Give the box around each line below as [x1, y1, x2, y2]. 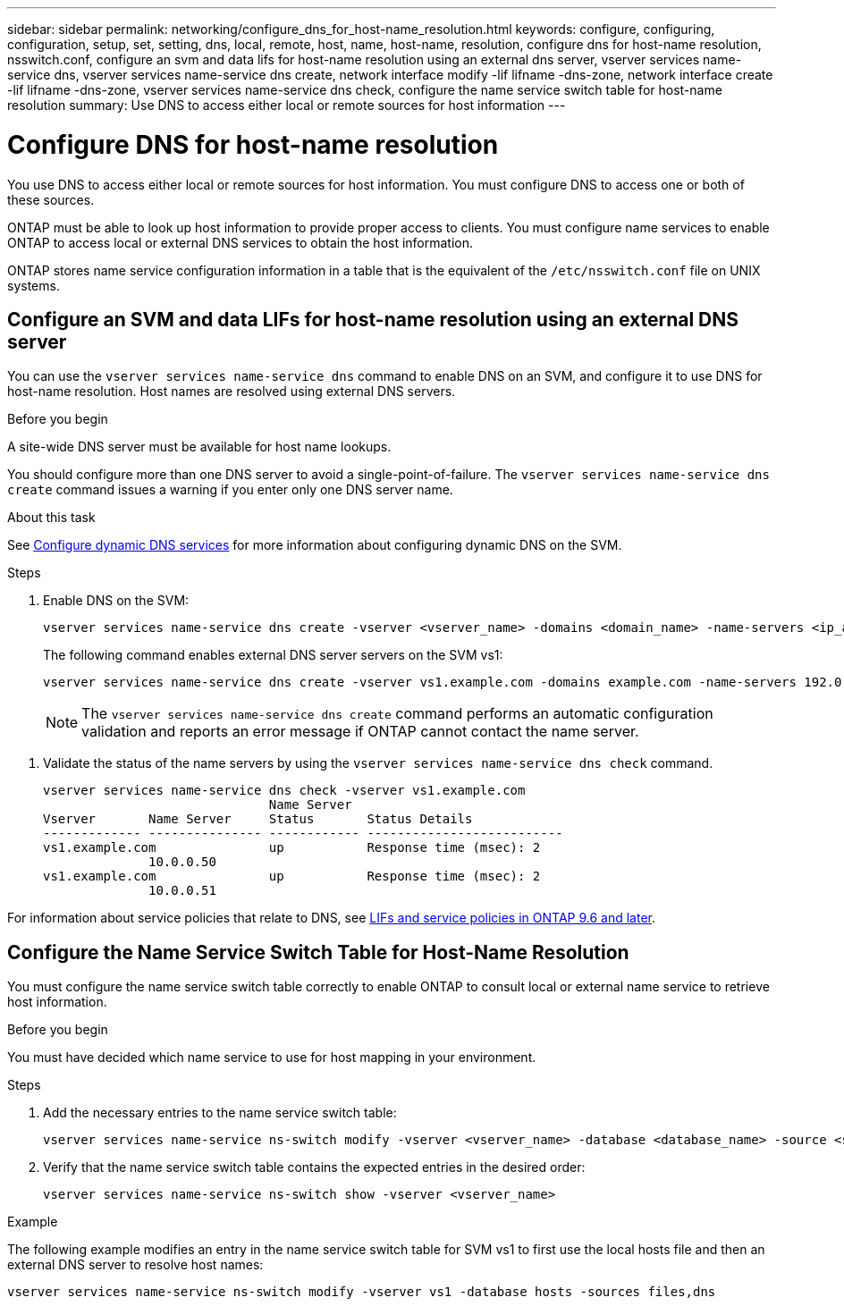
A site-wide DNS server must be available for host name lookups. [7, 439, 392, 455]
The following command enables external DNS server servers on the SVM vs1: [43, 647, 503, 663]
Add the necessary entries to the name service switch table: [43, 1105, 397, 1121]
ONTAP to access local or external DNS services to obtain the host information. [7, 234, 474, 250]
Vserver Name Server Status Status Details [43, 812, 473, 827]
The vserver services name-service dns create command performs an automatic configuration [81, 704, 713, 723]
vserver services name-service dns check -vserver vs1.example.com [43, 783, 526, 798]
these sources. [7, 191, 95, 207]
